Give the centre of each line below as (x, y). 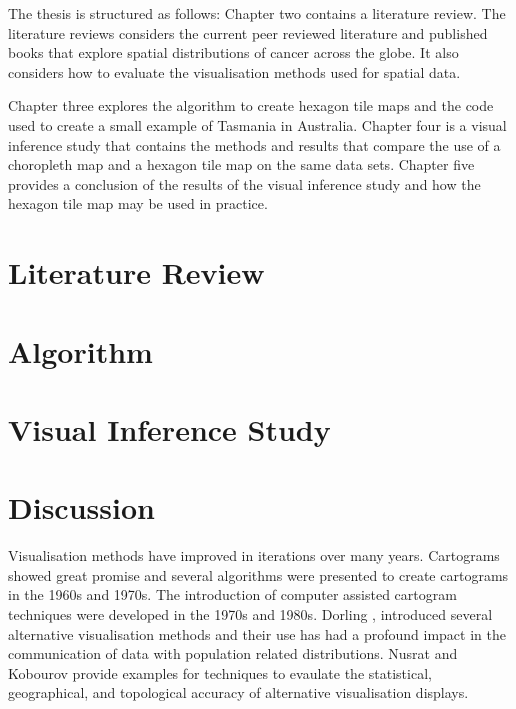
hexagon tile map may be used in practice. (138, 203)
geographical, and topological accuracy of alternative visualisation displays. (238, 692)
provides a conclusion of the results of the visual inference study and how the (244, 183)
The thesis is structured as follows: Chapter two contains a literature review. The (257, 13)
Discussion (81, 507)
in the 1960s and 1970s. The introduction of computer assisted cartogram (232, 594)
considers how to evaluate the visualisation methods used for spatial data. (234, 71)
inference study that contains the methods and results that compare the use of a (254, 144)
